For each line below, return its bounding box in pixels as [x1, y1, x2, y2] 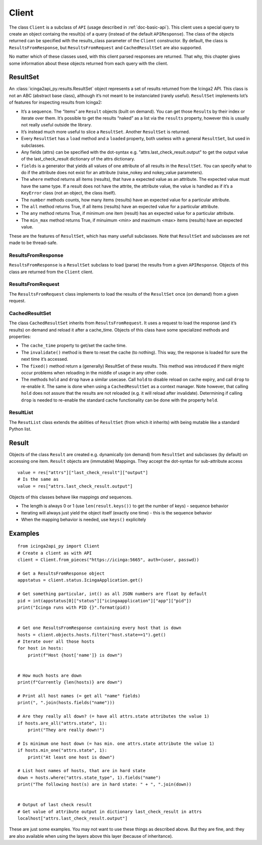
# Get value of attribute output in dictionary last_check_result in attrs [17, 809, 202, 814]
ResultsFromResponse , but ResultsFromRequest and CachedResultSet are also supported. [9, 44, 202, 51]
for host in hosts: [17, 646, 64, 651]
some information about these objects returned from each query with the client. [9, 60, 168, 66]
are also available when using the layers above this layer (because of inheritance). [9, 833, 173, 839]
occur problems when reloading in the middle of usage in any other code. [21, 370, 168, 375]
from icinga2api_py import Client [17, 544, 99, 549]
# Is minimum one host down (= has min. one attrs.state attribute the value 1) [17, 740, 215, 746]
